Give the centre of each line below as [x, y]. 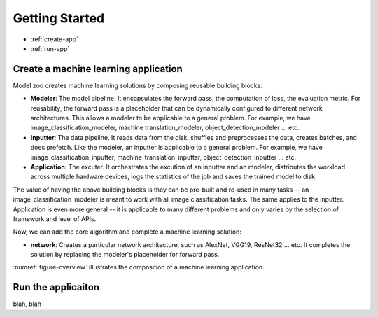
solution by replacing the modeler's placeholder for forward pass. [125, 255]
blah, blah [27, 304]
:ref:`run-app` [50, 48]
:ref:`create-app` [54, 39]
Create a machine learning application [98, 69]
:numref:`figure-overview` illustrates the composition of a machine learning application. [139, 267]
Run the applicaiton [56, 287]
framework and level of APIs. [55, 219]
